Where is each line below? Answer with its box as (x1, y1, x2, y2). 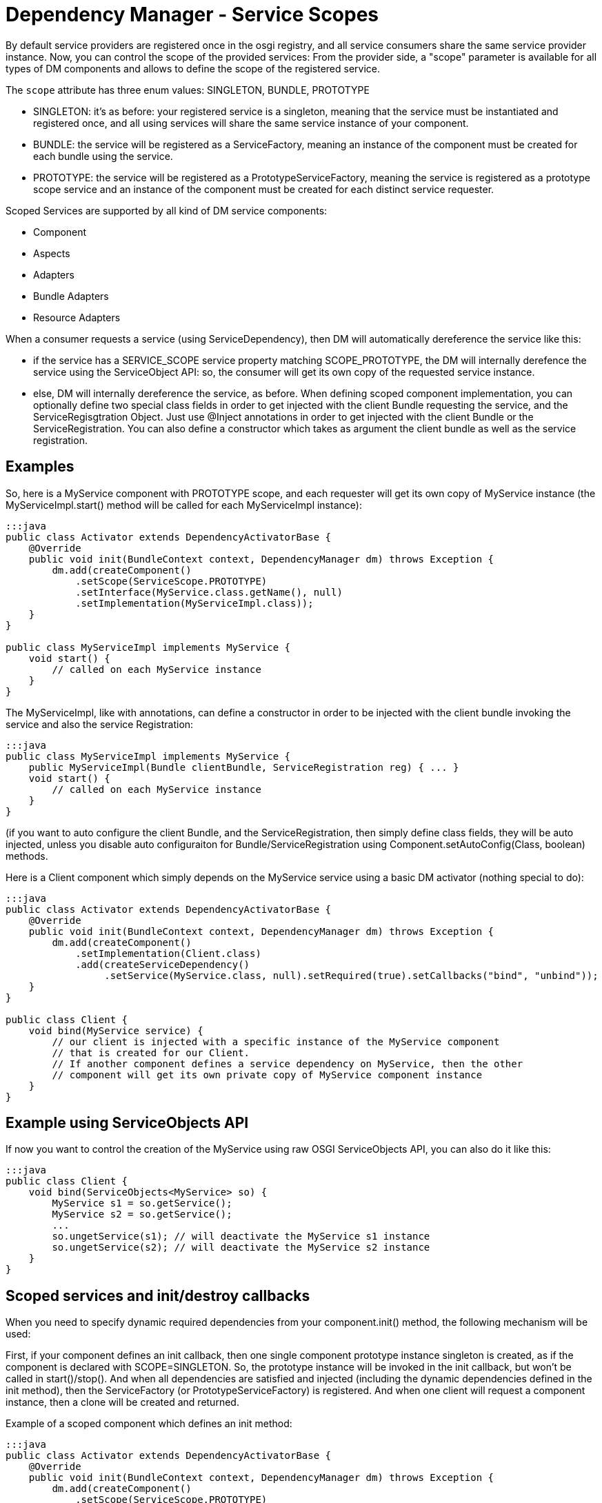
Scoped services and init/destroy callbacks (6, 1287, 310, 1304)
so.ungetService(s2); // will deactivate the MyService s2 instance (52, 1242, 430, 1253)
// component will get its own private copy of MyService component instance (52, 1069, 483, 1080)
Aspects (33, 247, 70, 259)
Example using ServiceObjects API (6, 1114, 249, 1132)
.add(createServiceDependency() (75, 958, 250, 970)
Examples (6, 458, 74, 476)
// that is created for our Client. (52, 1047, 250, 1058)
